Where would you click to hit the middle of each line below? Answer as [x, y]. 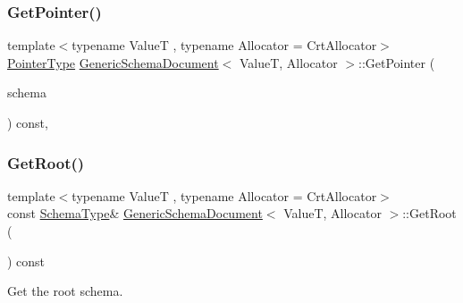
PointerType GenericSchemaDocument [113, 62]
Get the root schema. [65, 291]
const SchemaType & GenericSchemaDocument [135, 213]
